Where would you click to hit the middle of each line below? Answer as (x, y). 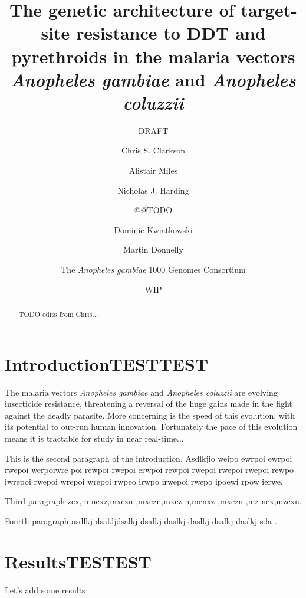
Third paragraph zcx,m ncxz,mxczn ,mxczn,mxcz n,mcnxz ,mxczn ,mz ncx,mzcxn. (153, 501)
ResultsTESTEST (78, 561)
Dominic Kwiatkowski (153, 229)
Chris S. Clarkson (153, 150)
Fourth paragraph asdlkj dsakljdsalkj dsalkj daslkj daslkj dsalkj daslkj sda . (141, 520)
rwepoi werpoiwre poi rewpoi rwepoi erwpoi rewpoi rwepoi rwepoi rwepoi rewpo (149, 470)
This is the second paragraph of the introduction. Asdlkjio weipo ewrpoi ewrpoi (149, 458)
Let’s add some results (45, 589)
